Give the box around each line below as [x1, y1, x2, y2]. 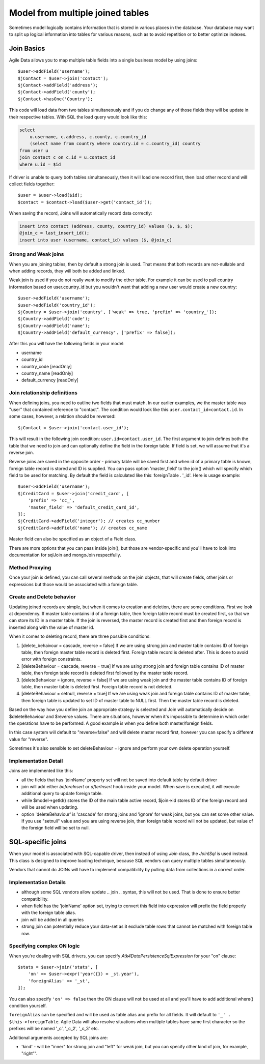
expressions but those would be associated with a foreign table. [9, 581, 138, 587]
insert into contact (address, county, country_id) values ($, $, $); [19, 224, 193, 229]
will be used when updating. [21, 804, 79, 810]
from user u [19, 148, 49, 153]
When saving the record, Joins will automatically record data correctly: [9, 210, 152, 216]
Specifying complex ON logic [9, 943, 80, 949]
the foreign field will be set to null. [21, 825, 90, 831]
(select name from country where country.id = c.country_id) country [29, 141, 201, 147]
